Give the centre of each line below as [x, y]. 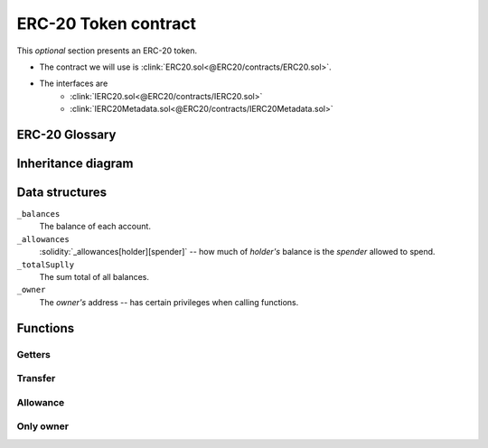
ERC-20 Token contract [107, 23]
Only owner [43, 426]
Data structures [62, 192]
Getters [34, 354]
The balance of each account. [95, 227]
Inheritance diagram [75, 163]
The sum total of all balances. [94, 277]
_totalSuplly [46, 265]
